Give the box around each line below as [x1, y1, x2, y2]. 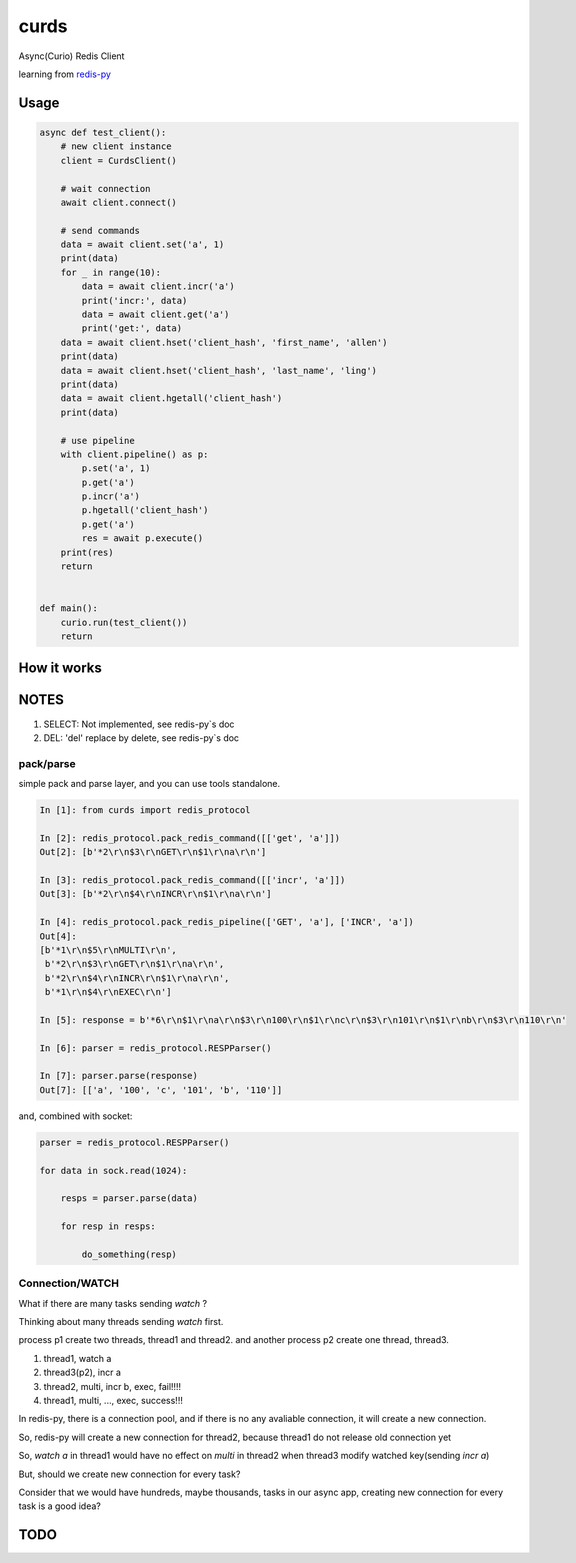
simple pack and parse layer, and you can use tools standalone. [18, 778, 281, 790]
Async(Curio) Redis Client [18, 50, 125, 62]
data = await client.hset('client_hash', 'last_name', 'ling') [60, 365, 378, 376]
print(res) [60, 546, 114, 558]
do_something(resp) [81, 1248, 177, 1260]
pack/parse [18, 756, 76, 770]
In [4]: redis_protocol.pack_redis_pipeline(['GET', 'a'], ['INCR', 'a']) [39, 916, 415, 928]
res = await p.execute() [81, 533, 204, 544]
